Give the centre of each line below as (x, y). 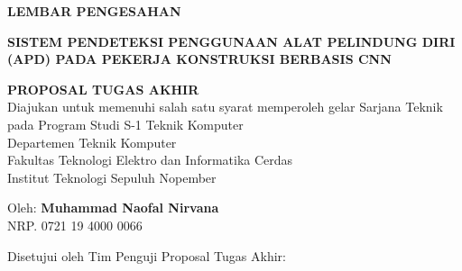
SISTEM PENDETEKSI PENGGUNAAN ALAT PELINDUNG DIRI (231, 41)
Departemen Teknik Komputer (92, 142)
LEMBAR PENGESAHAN (94, 11)
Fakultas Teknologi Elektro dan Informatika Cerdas (150, 160)
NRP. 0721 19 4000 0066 (75, 225)
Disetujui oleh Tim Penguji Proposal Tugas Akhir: (147, 255)
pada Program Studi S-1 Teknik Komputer (125, 124)
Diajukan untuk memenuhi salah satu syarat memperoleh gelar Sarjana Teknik (225, 107)
